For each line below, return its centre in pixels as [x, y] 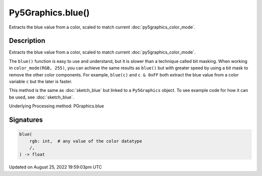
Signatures [26, 120]
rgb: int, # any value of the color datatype [86, 141]
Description [27, 41]
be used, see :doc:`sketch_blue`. [41, 97]
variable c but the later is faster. [41, 82]
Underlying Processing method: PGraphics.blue [57, 106]
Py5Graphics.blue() [49, 13]
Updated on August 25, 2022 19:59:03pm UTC [55, 167]
